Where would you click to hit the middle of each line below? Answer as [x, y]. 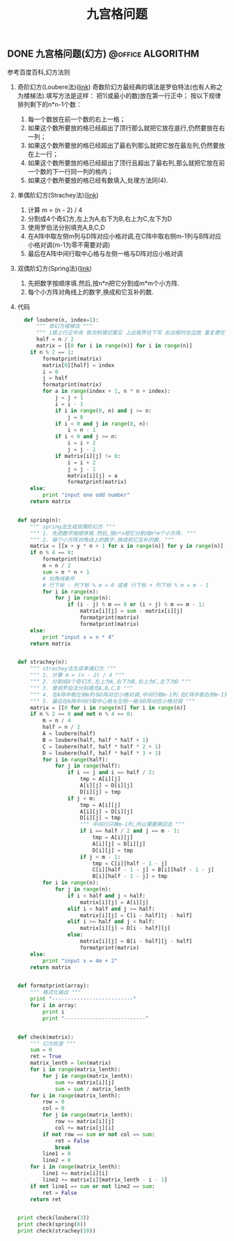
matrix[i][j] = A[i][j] [114, 902]
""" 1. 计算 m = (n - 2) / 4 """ [78, 675]
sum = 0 [41, 1050]
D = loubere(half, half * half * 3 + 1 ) [102, 753]
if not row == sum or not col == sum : [99, 1134]
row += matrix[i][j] [85, 1122]
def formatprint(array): [53, 986]
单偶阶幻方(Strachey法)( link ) [58, 195]
